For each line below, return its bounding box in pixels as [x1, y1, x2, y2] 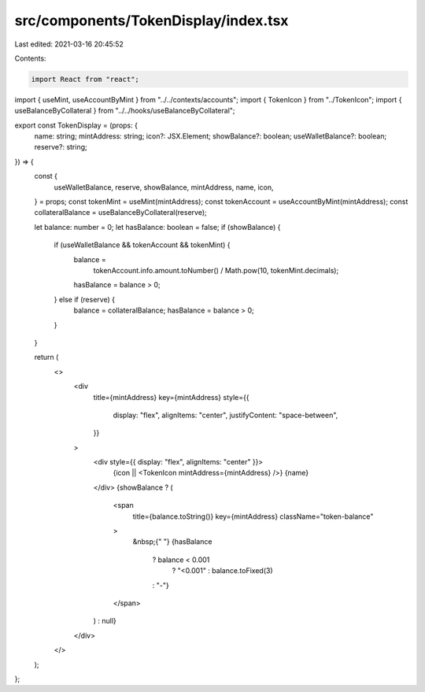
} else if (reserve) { [54, 294, 116, 304]
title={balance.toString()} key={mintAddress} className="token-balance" [132, 512, 374, 521]
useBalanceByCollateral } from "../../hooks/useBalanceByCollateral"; [14, 106, 235, 116]
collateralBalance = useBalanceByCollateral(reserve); [34, 208, 208, 217]
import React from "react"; [31, 75, 139, 83]
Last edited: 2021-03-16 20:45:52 [14, 39, 124, 49]
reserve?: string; [34, 142, 87, 152]
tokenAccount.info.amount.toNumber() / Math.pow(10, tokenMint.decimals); [93, 265, 339, 275]
